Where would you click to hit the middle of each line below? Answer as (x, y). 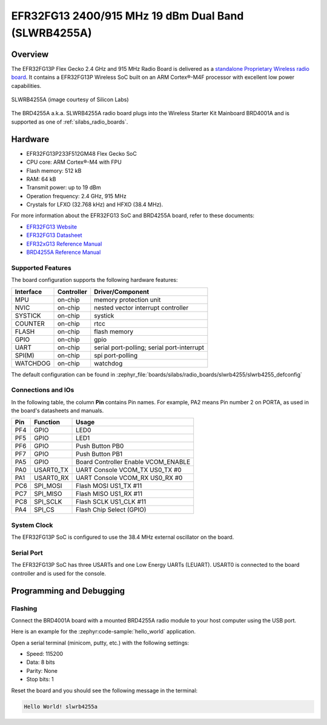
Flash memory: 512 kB (54, 170)
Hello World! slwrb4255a (61, 707)
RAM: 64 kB (41, 179)
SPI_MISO (48, 494)
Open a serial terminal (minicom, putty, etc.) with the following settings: (100, 643)
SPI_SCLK (48, 502)
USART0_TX (51, 470)
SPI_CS (44, 510)
